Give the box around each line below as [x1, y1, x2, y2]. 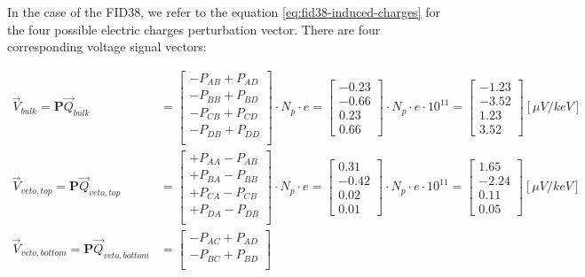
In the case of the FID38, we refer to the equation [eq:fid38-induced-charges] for [7, 3, 440, 20]
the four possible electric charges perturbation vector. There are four [7, 19, 381, 38]
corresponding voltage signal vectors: [7, 37, 207, 56]
